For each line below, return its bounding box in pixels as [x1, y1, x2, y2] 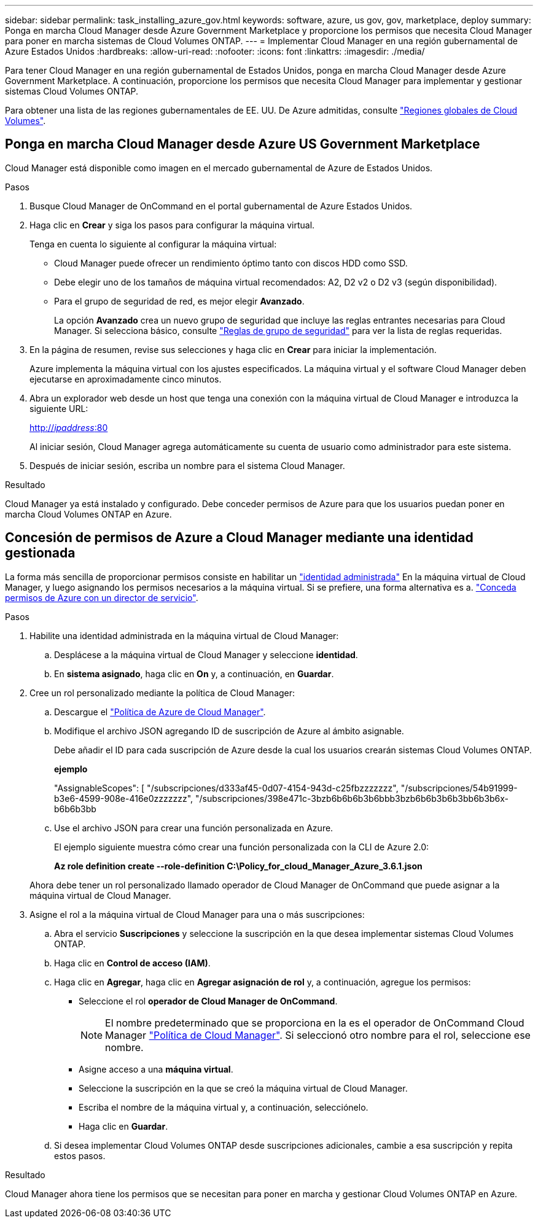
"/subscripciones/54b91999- [400, 782, 518, 793]
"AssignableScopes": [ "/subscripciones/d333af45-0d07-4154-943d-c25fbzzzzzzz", [54, 782, 399, 793]
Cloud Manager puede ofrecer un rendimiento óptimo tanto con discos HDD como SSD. [54, 257, 408, 268]
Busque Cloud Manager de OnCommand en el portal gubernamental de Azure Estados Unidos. [29, 200, 413, 211]
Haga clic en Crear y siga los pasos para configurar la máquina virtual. [29, 219, 315, 230]
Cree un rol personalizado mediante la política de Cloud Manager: [29, 687, 295, 698]
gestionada [5, 545, 76, 561]
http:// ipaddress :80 [29, 422, 108, 433]
